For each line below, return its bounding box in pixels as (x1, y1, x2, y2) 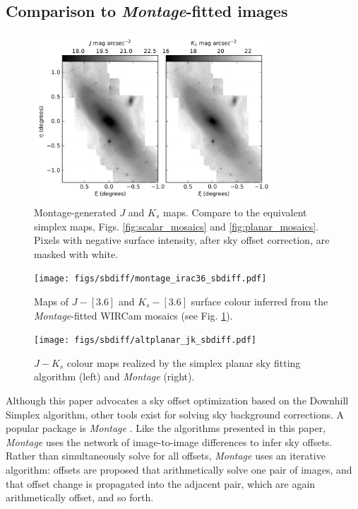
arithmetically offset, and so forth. (6, 490, 154, 505)
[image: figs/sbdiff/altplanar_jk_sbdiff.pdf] (34, 335, 256, 346)
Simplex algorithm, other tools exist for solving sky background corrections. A (6, 406, 344, 421)
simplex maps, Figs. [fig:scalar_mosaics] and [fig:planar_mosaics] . (34, 218, 319, 233)
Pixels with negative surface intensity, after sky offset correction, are (34, 233, 330, 247)
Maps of (34, 294, 69, 308)
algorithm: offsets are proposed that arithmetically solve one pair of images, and (6, 462, 352, 476)
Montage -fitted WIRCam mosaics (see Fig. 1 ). (34, 308, 233, 322)
